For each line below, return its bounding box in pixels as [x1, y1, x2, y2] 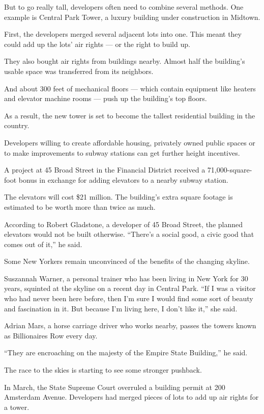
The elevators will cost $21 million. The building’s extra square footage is [4, 191, 233, 202]
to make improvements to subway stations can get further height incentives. [4, 147, 240, 158]
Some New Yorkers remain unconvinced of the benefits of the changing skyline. [4, 256, 250, 266]
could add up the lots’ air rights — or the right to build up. [4, 38, 190, 49]
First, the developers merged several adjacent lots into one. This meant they [4, 29, 242, 39]
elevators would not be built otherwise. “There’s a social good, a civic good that [4, 229, 254, 239]
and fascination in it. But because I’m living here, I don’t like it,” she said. [4, 303, 238, 313]
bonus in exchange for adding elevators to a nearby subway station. [18, 174, 228, 185]
